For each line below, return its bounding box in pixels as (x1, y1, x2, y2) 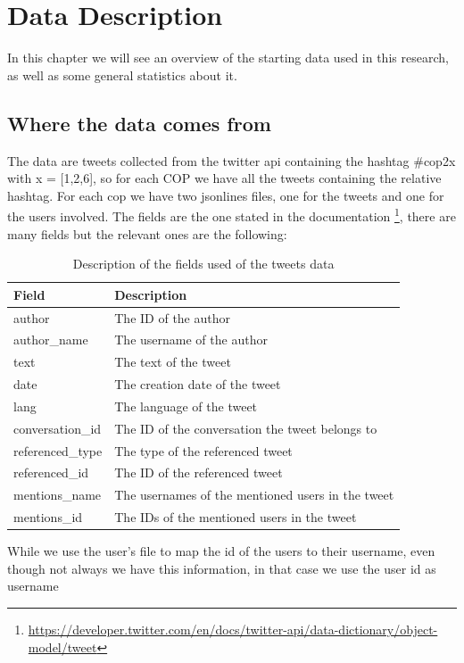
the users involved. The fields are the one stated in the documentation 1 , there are (7, 204, 456, 225)
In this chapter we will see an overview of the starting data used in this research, (7, 48, 449, 67)
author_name (13, 330, 88, 349)
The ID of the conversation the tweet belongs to (114, 419, 377, 437)
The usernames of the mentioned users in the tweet (114, 485, 394, 504)
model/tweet (28, 637, 97, 656)
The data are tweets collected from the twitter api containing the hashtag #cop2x (7, 151, 456, 170)
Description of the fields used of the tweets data (72, 254, 335, 273)
